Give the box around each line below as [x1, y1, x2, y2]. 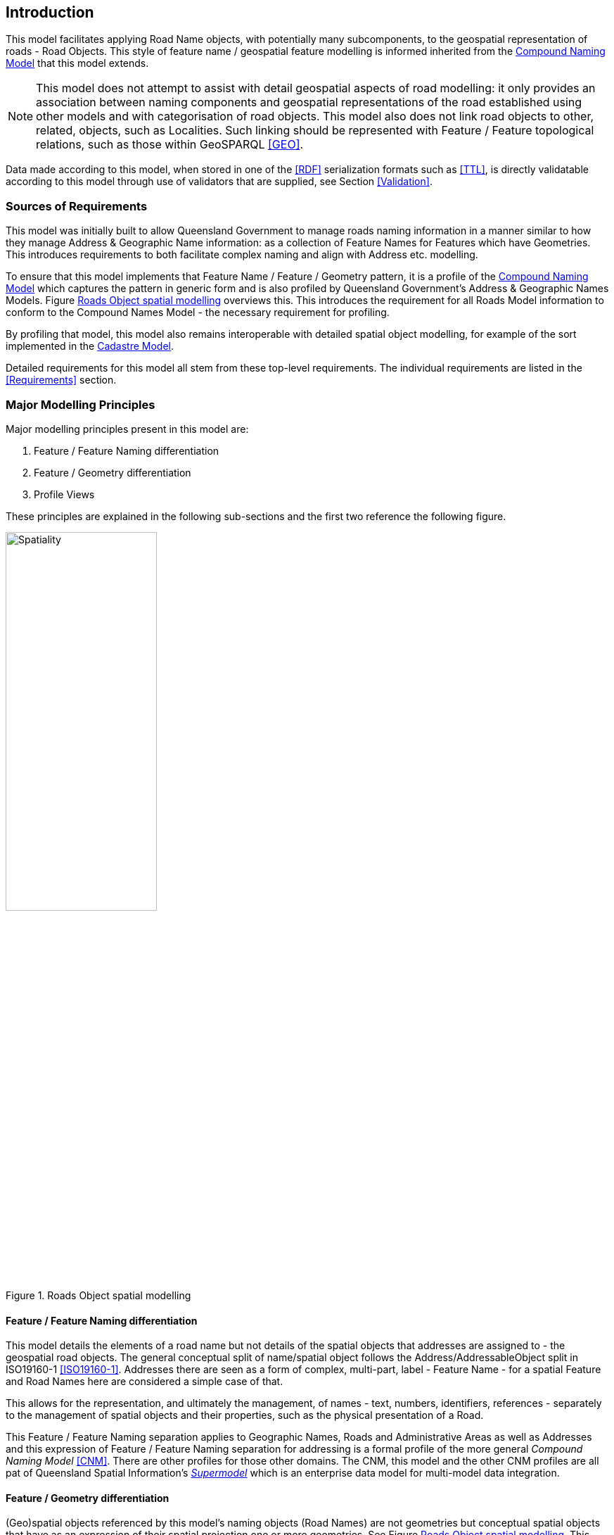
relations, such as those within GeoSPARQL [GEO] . [36, 137, 304, 152]
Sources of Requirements [6, 198, 148, 213]
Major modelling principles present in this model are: [6, 422, 249, 435]
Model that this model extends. [6, 57, 149, 70]
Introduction [6, 4, 94, 21]
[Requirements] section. [6, 374, 117, 386]
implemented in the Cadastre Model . [6, 340, 174, 353]
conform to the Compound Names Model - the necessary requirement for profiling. [6, 306, 390, 319]
